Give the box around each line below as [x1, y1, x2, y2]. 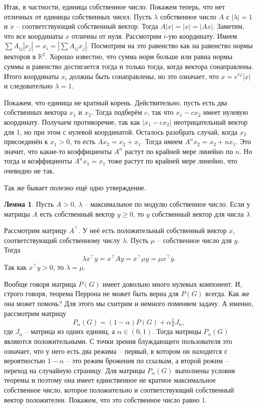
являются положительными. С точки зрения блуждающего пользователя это [4, 336, 233, 346]
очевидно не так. [4, 165, 55, 175]
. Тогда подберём [91, 107, 142, 117]
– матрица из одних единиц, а [25, 326, 115, 336]
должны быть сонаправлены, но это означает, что [69, 71, 219, 81]
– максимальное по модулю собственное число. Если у [84, 199, 251, 209]
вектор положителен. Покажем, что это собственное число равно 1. [4, 394, 207, 405]
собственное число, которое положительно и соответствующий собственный [4, 385, 234, 395]
